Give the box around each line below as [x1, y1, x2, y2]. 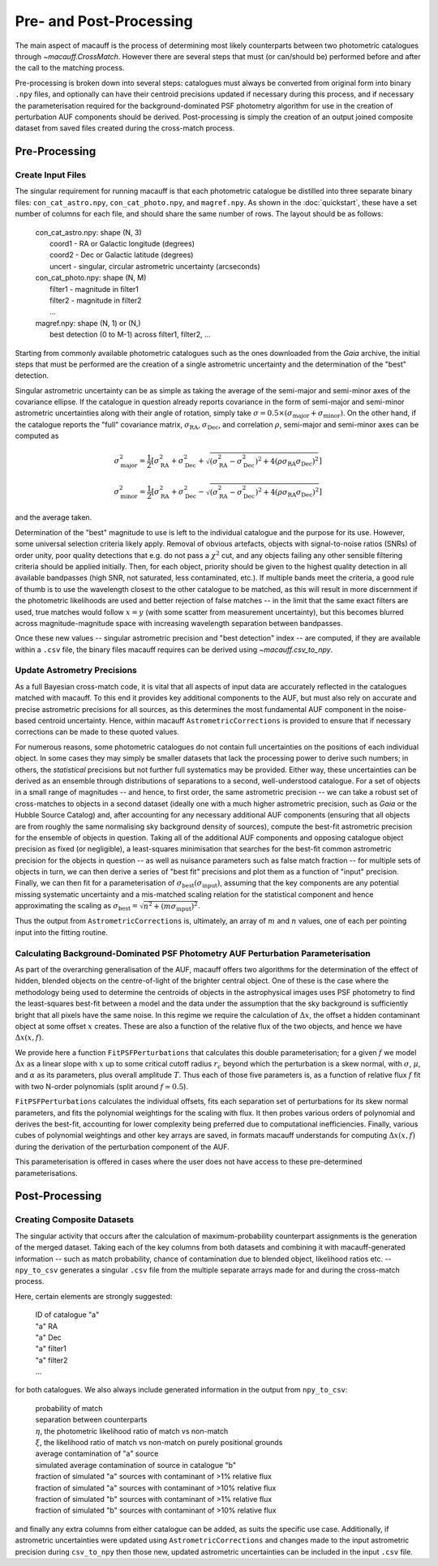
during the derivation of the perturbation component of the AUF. [15, 1142, 230, 1152]
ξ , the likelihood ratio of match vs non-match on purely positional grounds [35, 1438, 283, 1448]
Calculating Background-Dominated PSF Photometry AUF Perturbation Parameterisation [15, 947, 371, 959]
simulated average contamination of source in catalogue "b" [35, 1460, 237, 1469]
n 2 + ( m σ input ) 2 [143, 900, 198, 912]
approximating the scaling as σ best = [15, 901, 139, 912]
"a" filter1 [35, 1344, 67, 1354]
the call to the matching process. [15, 63, 125, 73]
